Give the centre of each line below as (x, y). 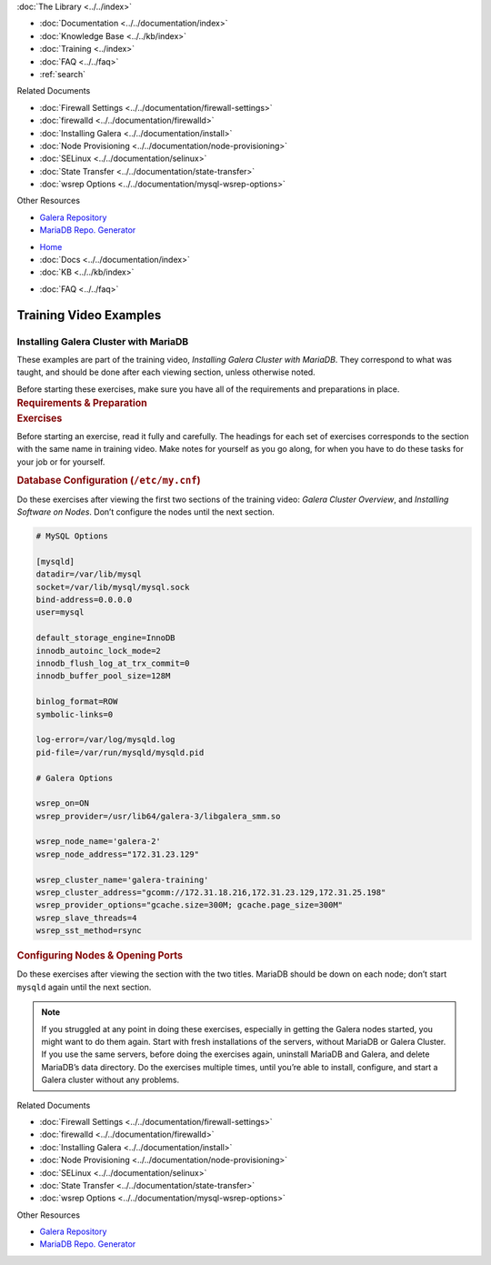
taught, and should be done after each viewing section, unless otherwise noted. (166, 372)
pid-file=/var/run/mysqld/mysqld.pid (120, 752)
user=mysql (60, 612)
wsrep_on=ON (63, 803)
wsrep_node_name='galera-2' (98, 842)
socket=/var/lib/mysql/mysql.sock (113, 587)
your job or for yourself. (61, 462)
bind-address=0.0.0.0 (84, 600)
